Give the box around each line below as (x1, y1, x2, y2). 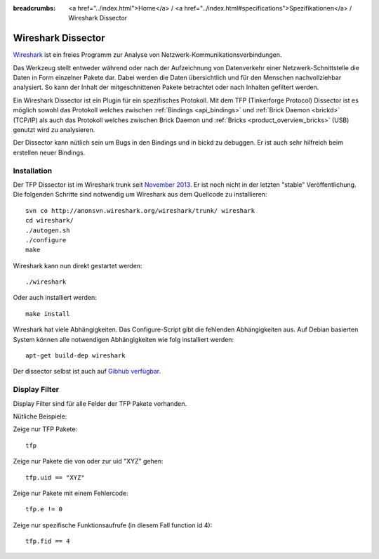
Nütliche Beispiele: (13, 412, 67, 421)
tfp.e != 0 (25, 506, 63, 513)
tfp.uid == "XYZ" (25, 473, 85, 481)
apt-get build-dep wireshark (25, 352, 126, 360)
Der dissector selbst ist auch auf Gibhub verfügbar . (13, 367, 161, 376)
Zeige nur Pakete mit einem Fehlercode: (13, 489, 128, 497)
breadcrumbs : (13, 4, 56, 12)
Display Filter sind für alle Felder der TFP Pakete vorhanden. (13, 399, 187, 407)
